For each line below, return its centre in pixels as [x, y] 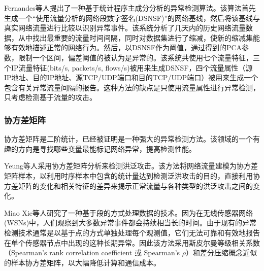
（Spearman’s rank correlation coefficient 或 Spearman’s [92, 252]
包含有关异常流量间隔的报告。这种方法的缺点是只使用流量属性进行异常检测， [132, 87]
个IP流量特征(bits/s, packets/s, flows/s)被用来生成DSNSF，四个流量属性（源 [128, 67]
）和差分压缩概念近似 [221, 252]
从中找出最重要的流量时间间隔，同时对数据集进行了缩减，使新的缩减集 [135, 37]
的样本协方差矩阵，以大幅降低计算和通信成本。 [82, 262]
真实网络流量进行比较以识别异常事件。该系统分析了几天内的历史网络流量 [125, 28]
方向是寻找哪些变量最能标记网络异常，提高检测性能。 [107, 148]
